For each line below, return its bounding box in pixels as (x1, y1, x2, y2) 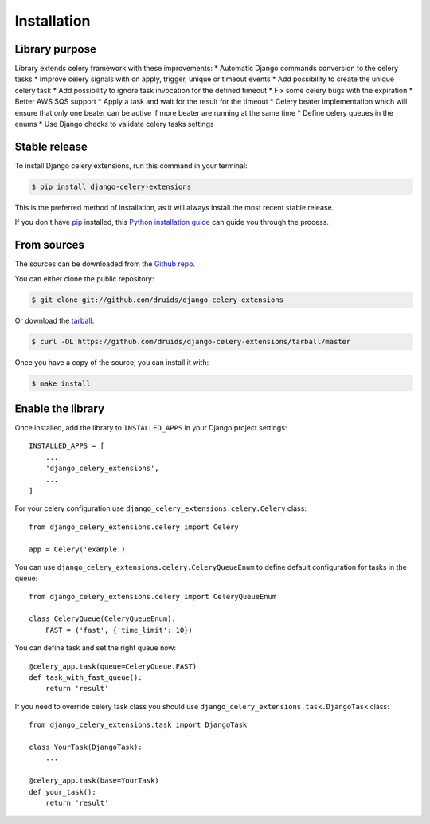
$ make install (31, 379, 91, 388)
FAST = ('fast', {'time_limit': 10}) (45, 626, 193, 634)
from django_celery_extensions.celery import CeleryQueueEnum (29, 592, 277, 601)
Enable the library (14, 402, 105, 415)
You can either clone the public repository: (14, 273, 154, 283)
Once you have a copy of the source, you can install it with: (14, 357, 209, 367)
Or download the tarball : (14, 316, 95, 325)
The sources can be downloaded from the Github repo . (14, 259, 195, 269)
